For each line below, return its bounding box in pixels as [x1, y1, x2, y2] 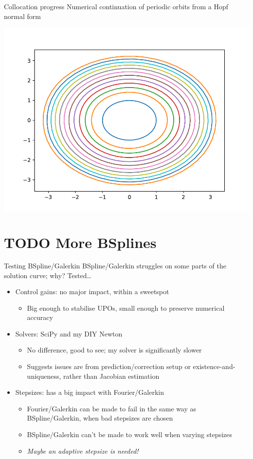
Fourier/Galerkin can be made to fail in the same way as [27, 403, 197, 413]
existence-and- [193, 361, 235, 371]
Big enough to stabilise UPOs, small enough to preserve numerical [27, 302, 225, 313]
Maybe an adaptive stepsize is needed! [27, 445, 139, 456]
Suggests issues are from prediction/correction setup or [27, 361, 191, 371]
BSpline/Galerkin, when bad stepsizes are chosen [27, 413, 173, 423]
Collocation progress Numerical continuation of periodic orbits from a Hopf [4, 1, 228, 11]
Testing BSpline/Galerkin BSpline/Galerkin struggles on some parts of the [4, 260, 226, 270]
